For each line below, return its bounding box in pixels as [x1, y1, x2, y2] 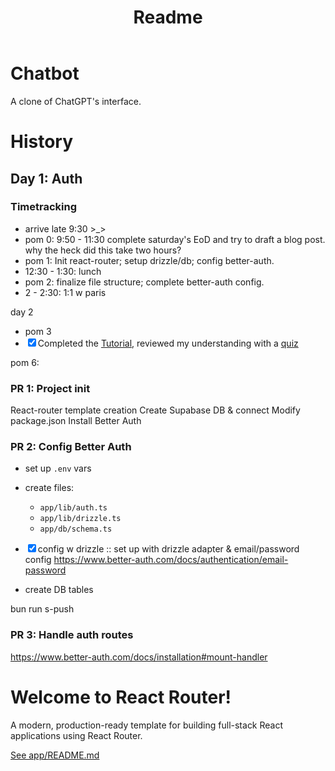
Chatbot [10, 62, 80, 85]
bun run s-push [10, 603, 75, 615]
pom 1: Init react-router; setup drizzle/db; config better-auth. [24, 254, 275, 266]
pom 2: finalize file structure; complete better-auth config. [24, 276, 265, 288]
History [10, 131, 74, 153]
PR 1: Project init [10, 381, 91, 395]
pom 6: [10, 356, 40, 368]
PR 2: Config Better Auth [10, 440, 132, 454]
